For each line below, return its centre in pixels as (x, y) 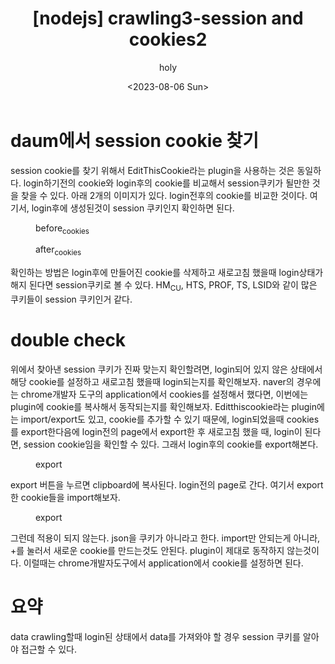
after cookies (58, 250)
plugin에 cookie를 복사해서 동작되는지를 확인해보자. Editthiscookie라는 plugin (163, 407)
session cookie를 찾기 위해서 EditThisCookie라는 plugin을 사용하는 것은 (152, 170)
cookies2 (168, 39)
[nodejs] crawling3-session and (168, 18)
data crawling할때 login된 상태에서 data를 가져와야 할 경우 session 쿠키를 (155, 636)
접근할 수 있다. (49, 649)
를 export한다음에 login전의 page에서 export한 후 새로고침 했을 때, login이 (156, 432)
